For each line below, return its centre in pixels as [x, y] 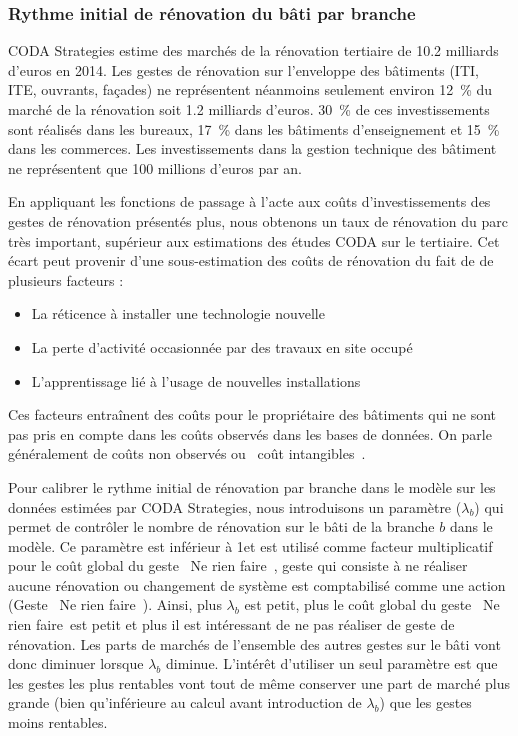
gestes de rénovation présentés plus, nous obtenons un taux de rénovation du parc [258, 220]
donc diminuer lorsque [76, 663]
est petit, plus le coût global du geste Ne [372, 604]
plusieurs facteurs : [66, 279]
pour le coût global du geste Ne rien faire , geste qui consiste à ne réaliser [238, 565]
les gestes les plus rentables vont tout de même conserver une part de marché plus [259, 682]
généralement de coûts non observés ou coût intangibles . [187, 453]
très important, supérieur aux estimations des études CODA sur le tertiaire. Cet [254, 240]
